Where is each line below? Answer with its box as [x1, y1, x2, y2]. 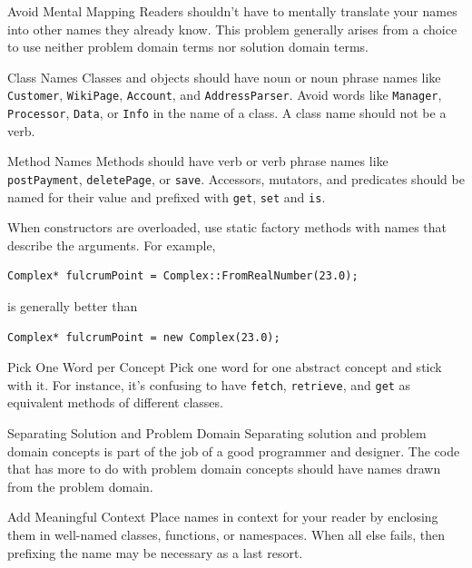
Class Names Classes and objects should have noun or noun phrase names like [7, 67, 441, 86]
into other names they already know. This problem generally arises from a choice [7, 19, 457, 38]
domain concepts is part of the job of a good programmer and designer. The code [7, 441, 460, 460]
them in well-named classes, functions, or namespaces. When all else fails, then [7, 524, 446, 544]
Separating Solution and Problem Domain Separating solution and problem [7, 424, 427, 442]
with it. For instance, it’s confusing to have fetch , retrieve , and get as [7, 375, 411, 394]
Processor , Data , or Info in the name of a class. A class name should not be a [7, 103, 447, 122]
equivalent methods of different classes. [7, 393, 223, 412]
